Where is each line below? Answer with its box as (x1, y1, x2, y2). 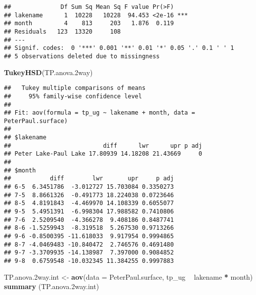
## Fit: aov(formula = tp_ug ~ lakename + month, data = (4, 109, 195, 117)
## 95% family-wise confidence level (4, 92, 142, 100)
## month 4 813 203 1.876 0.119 (4, 20, 174, 27)
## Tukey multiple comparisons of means (4, 84, 146, 92)
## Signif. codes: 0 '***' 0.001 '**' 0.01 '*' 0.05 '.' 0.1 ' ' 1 (4, 44, 234, 52)
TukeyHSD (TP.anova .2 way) (4, 67, 93, 77)
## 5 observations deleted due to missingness (4, 52, 160, 60)
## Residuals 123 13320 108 (4, 28, 121, 35)
